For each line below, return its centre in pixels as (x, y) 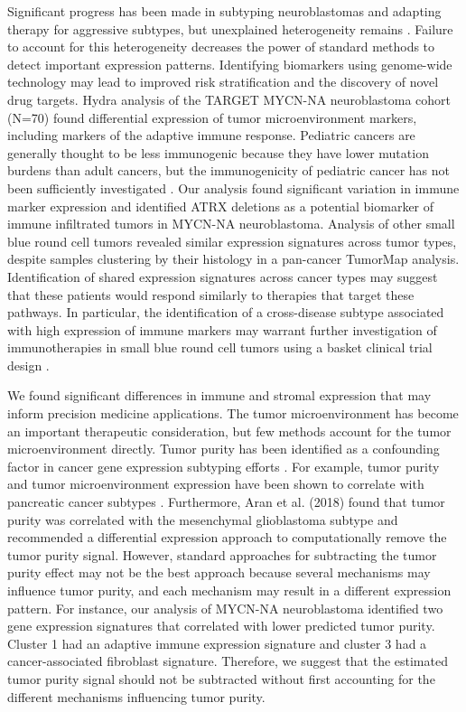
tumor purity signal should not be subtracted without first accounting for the (221, 678)
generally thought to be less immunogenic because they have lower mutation (218, 152)
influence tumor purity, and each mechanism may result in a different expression (229, 590)
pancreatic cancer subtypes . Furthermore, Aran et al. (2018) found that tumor (226, 502)
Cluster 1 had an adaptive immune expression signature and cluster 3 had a (217, 643)
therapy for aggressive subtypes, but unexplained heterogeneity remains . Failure (230, 28)
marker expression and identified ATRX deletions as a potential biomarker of (221, 206)
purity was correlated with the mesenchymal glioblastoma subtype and (203, 519)
